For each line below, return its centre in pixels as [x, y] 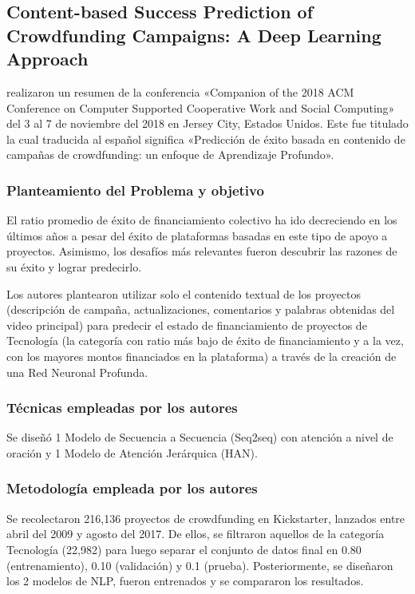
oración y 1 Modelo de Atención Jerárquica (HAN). [132, 452]
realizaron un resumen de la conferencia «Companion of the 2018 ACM [180, 91]
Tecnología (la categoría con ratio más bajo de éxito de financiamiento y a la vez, [205, 341]
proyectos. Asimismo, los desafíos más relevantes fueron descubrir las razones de [202, 251]
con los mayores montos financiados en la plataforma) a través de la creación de [202, 356]
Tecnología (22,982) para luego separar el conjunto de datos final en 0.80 [184, 549]
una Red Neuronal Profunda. [77, 372]
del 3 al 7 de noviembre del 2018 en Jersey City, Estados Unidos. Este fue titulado [207, 123]
